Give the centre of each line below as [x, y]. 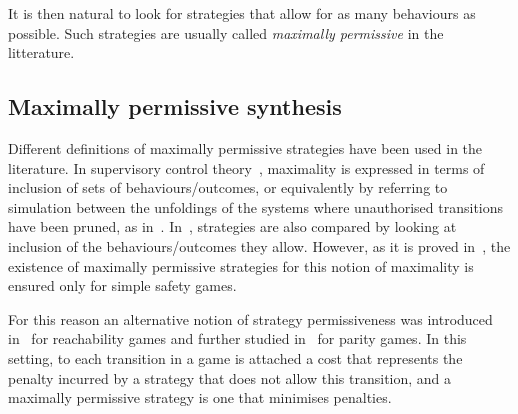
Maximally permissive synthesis [175, 106]
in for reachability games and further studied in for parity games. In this [237, 338]
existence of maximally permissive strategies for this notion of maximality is [241, 265]
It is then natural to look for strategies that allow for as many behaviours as [242, 13]
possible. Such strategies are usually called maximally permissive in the [226, 32]
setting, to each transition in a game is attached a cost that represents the [235, 357]
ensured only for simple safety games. [122, 285]
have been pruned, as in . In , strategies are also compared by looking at [232, 226]
